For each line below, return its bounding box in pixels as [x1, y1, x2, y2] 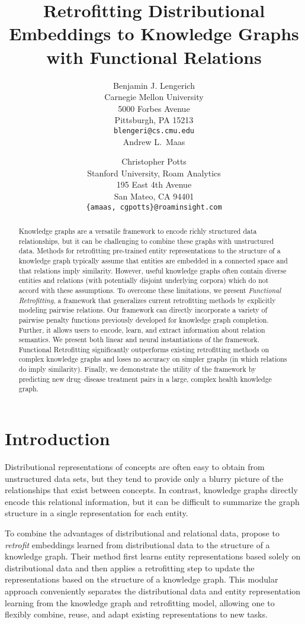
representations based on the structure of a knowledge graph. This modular [5, 573, 278, 586]
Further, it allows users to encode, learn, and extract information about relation [18, 324, 265, 334]
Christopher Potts [121, 155, 187, 168]
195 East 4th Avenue [116, 178, 192, 191]
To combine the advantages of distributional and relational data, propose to [5, 527, 280, 539]
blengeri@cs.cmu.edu [113, 126, 195, 135]
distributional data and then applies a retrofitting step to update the [5, 561, 255, 574]
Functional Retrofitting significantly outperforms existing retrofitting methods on [18, 344, 269, 354]
